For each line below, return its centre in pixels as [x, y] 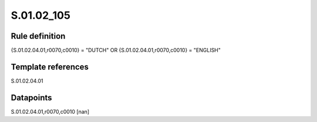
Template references [50, 67]
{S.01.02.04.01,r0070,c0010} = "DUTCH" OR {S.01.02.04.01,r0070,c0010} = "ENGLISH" [116, 50]
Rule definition [38, 36]
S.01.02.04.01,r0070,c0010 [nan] [50, 111]
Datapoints [31, 98]
